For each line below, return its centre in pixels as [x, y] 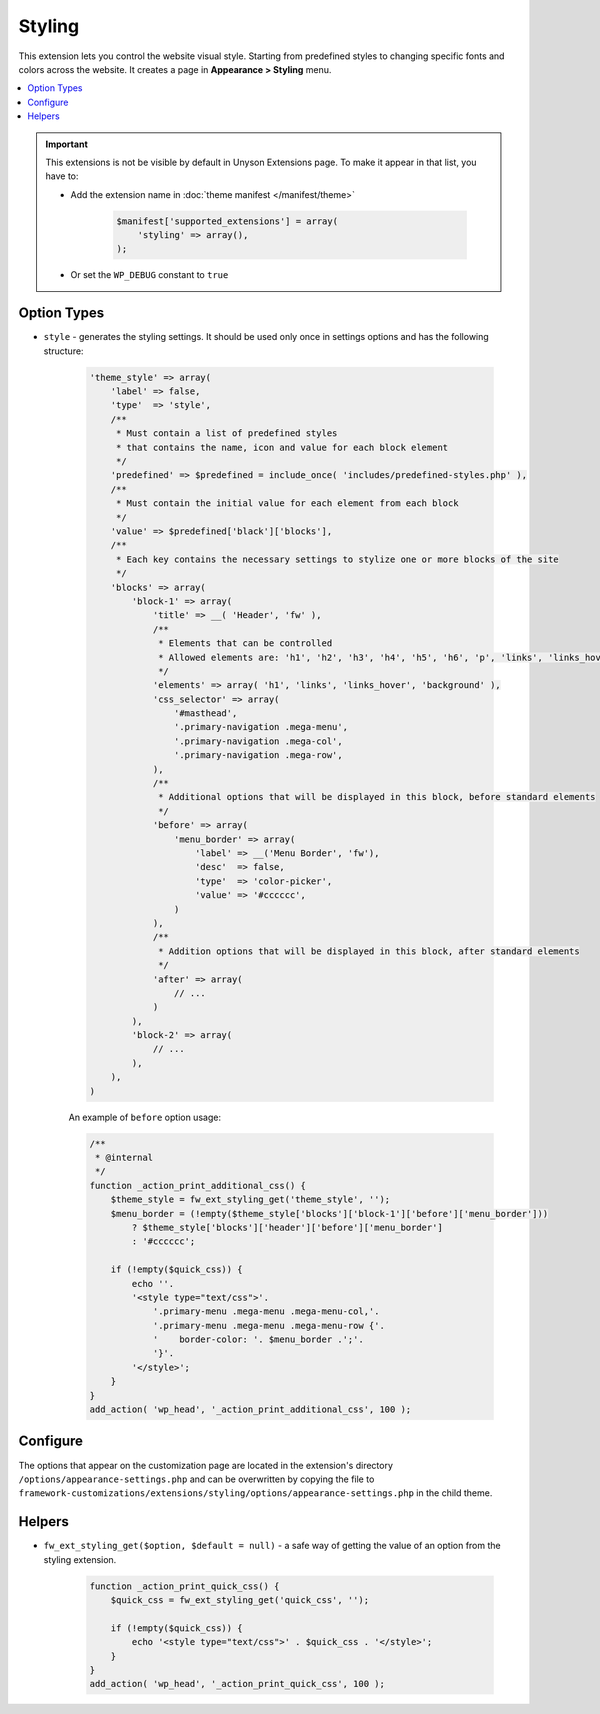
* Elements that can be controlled [245, 643]
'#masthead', [205, 713]
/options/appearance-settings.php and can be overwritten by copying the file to [196, 1479]
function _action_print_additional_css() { [198, 1185]
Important [67, 144]
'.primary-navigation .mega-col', [258, 741]
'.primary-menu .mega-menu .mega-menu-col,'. [266, 1311]
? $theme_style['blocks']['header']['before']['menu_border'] [287, 1227]
